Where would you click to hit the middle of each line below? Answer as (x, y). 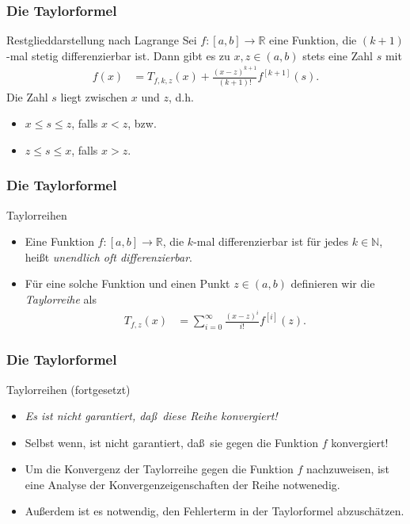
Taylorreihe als (61, 299)
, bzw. (142, 123)
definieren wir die (333, 283)
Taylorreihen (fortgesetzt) (68, 389)
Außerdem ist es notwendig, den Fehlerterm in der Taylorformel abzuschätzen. (214, 511)
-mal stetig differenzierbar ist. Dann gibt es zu (118, 55)
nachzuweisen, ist (348, 469)
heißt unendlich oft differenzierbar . (109, 256)
